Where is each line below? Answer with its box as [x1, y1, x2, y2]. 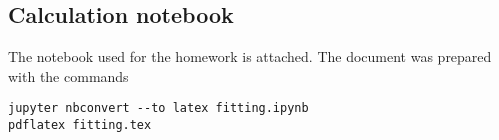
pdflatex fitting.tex [8, 118, 152, 133]
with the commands [8, 65, 129, 86]
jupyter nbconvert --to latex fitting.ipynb [8, 101, 309, 116]
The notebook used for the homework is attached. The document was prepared [8, 46, 492, 67]
